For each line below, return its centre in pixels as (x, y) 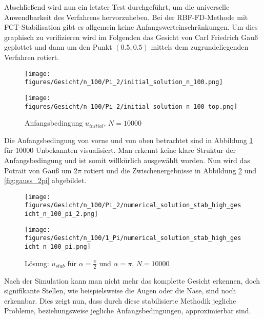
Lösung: (37, 263)
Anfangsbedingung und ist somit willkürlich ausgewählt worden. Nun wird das (127, 160)
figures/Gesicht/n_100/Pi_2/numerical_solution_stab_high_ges (133, 205)
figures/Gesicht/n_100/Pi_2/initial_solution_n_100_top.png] (131, 106)
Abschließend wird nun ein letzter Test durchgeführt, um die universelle (117, 7)
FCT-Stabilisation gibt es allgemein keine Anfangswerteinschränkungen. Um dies (131, 27)
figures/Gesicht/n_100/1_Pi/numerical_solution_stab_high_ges (133, 238)
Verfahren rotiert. (32, 57)
